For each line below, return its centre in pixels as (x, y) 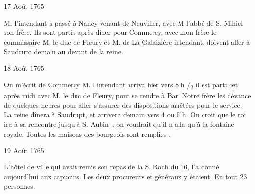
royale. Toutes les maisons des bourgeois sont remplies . (87, 134)
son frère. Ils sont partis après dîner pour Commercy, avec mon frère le (110, 32)
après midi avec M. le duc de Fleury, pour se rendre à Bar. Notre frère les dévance (127, 95)
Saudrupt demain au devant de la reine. (64, 51)
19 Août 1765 (24, 150)
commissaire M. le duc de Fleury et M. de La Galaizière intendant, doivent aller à (127, 42)
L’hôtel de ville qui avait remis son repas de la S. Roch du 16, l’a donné (112, 167)
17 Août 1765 (24, 6)
